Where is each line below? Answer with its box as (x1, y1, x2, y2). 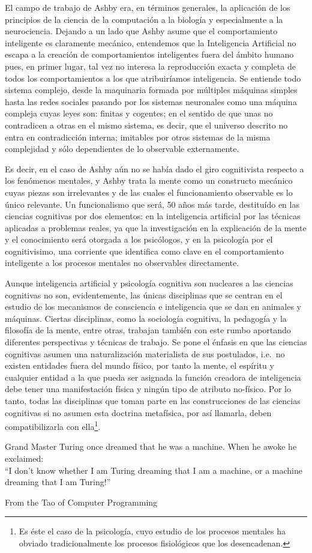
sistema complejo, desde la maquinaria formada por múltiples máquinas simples (5, 83, 298, 96)
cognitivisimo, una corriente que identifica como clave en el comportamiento (5, 244, 284, 257)
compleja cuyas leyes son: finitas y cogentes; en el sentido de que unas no (5, 107, 273, 119)
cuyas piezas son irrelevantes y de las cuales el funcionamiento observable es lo (5, 186, 293, 198)
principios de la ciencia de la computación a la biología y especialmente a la (5, 13, 283, 25)
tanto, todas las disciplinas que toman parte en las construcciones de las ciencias (5, 394, 301, 406)
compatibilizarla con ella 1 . (5, 419, 101, 432)
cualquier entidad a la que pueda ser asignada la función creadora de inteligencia (5, 370, 301, 383)
